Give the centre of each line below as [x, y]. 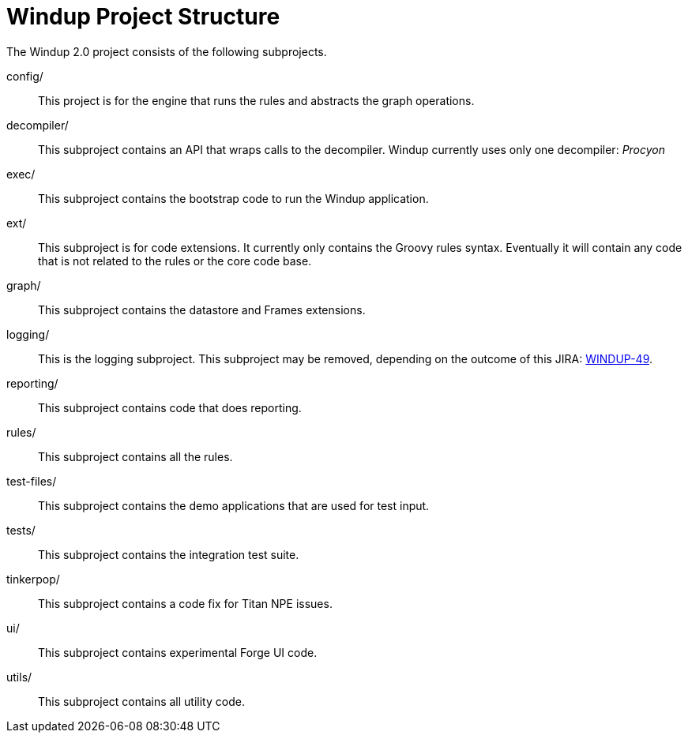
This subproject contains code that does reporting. [170, 407]
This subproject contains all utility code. [141, 701]
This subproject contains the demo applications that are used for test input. [234, 505]
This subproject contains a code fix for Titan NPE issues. [185, 603]
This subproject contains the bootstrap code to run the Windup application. [233, 198]
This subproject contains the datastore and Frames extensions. [202, 309]
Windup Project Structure [143, 17]
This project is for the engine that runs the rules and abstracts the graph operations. [256, 100]
